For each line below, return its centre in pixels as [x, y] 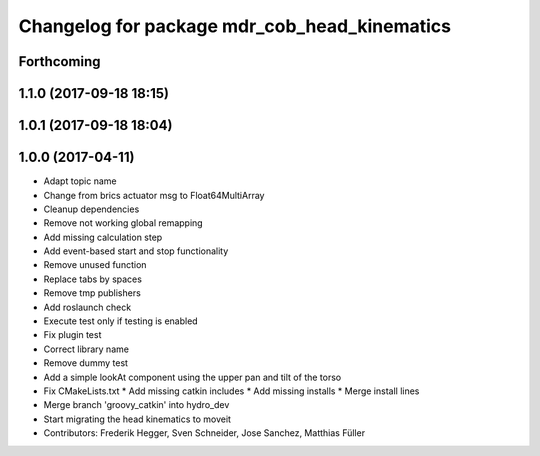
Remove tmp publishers [92, 293]
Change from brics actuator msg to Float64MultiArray [154, 195]
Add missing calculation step [103, 237]
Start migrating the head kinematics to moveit [137, 419]
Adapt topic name [80, 181]
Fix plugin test [72, 335]
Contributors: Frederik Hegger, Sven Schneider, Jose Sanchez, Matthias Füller [204, 433]
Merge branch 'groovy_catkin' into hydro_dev [136, 405]
